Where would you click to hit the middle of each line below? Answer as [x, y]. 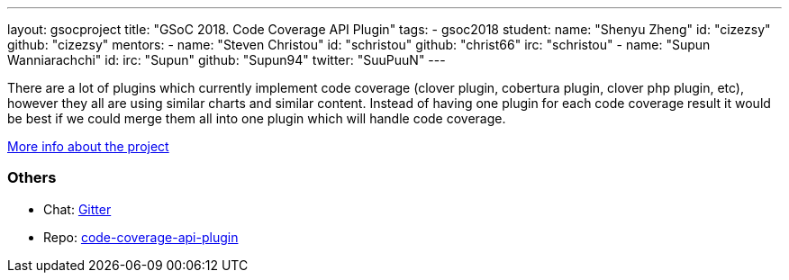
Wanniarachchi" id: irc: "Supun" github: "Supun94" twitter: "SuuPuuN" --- [227, 60]
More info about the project [88, 146]
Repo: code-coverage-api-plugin [141, 237]
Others [32, 178]
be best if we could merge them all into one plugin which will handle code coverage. [257, 118]
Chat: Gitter [77, 209]
